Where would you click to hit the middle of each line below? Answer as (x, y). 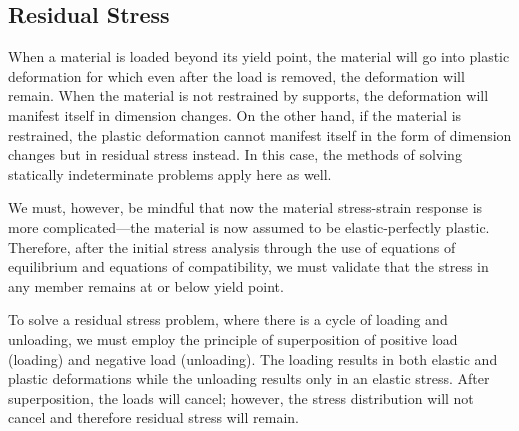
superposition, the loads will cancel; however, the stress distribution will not (241, 397)
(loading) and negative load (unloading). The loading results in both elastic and (253, 358)
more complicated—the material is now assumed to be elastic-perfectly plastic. (249, 226)
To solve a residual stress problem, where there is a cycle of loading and (228, 319)
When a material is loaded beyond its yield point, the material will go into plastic (259, 56)
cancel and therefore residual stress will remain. (153, 417)
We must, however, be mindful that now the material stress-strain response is (245, 207)
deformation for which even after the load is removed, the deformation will (236, 75)
